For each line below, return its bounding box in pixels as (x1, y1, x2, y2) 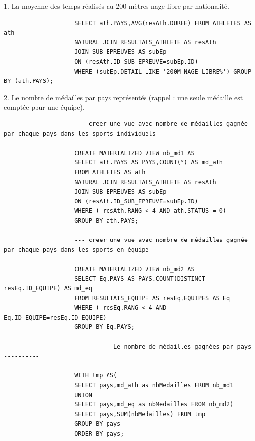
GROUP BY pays (74, 420, 121, 428)
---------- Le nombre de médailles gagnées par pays (74, 343, 252, 350)
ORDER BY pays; (74, 430, 124, 437)
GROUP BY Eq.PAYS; (74, 323, 135, 331)
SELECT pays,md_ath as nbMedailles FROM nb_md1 (74, 381, 234, 389)
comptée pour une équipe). (4, 102, 85, 112)
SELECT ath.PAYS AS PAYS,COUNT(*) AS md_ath (74, 159, 223, 166)
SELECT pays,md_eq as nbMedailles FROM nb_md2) (74, 401, 234, 408)
